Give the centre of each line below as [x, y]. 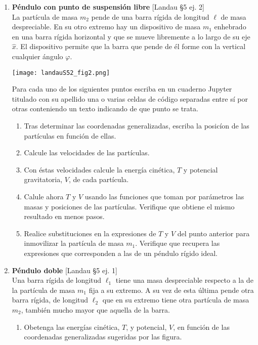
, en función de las [201, 327]
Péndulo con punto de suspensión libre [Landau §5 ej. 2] [108, 7]
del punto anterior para [213, 233]
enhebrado [230, 27]
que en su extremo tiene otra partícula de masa [176, 300]
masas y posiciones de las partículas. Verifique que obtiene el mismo [129, 206]
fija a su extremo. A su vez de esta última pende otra [171, 290]
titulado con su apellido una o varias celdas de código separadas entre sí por [130, 98]
